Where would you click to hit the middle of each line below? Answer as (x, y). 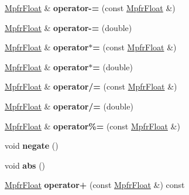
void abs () (25, 165)
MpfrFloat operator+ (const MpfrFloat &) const (95, 185)
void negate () (32, 146)
